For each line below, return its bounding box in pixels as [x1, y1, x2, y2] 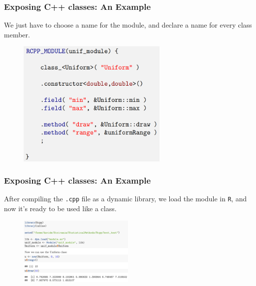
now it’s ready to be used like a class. [4, 203, 117, 213]
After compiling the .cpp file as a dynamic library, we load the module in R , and [4, 193, 247, 204]
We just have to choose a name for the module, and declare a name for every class [4, 20, 252, 30]
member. [4, 29, 30, 39]
